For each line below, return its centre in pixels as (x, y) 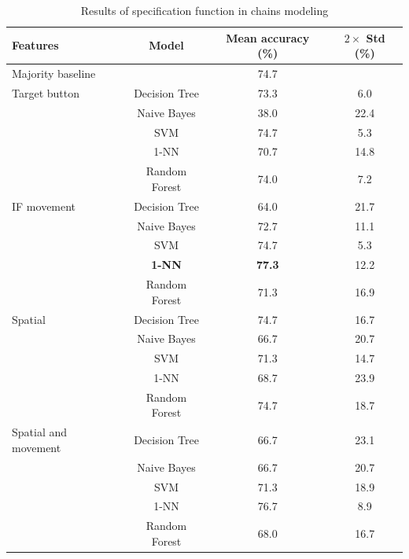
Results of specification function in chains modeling (204, 10)
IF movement (44, 206)
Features (35, 45)
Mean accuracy (268, 37)
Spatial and (40, 432)
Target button (46, 92)
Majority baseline (54, 74)
